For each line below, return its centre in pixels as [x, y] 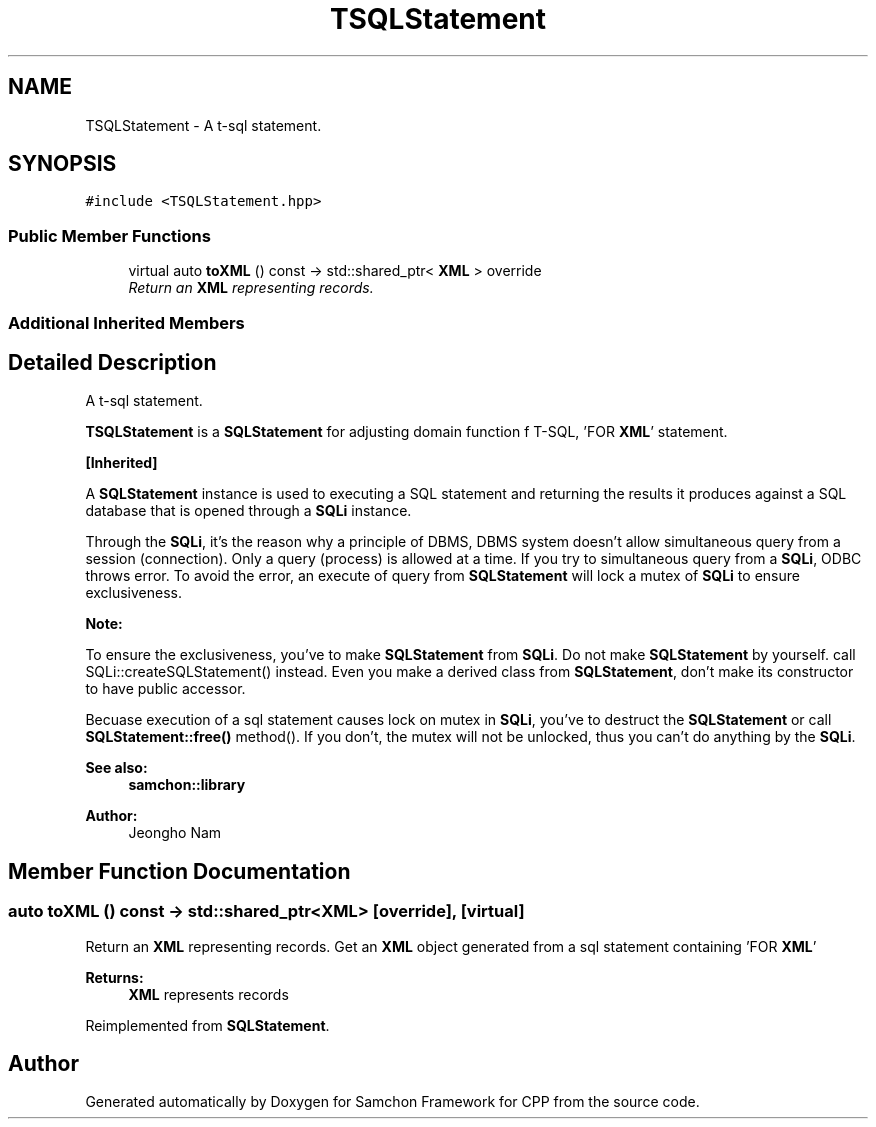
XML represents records [208, 994]
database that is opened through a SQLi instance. [248, 511]
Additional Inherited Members [126, 322]
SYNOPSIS [62, 164]
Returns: [114, 977]
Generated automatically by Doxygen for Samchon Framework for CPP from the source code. [392, 1102]
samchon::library [187, 785]
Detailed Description [112, 362]
